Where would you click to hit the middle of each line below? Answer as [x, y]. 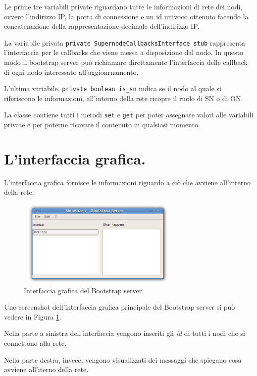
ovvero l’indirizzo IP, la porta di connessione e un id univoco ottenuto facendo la [126, 16]
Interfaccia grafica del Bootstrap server [83, 290]
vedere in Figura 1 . [33, 316]
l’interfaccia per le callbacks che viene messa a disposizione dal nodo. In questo [124, 52]
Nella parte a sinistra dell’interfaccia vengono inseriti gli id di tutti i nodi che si [125, 333]
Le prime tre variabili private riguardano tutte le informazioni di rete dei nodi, [123, 6]
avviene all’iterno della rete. [46, 369]
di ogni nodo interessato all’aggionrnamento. [71, 72]
